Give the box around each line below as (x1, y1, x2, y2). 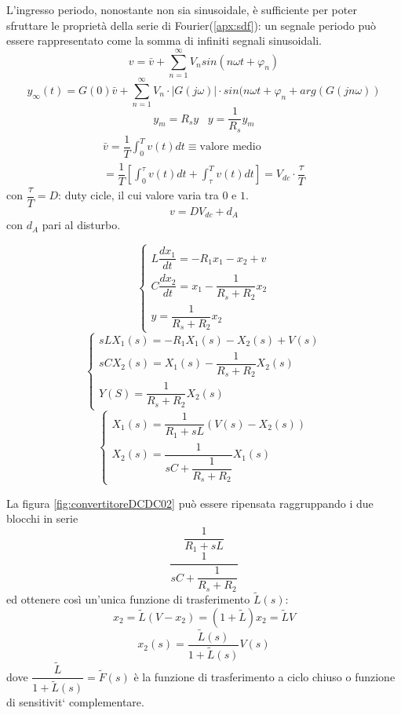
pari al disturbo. (42, 217, 121, 233)
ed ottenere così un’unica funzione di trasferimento (6, 590, 250, 607)
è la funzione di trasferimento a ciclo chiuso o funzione (133, 668, 396, 684)
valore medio (199, 141, 261, 153)
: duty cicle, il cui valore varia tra (58, 187, 219, 203)
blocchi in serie (6, 510, 78, 527)
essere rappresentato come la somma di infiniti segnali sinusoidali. (6, 32, 322, 49)
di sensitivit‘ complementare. (6, 694, 144, 710)
